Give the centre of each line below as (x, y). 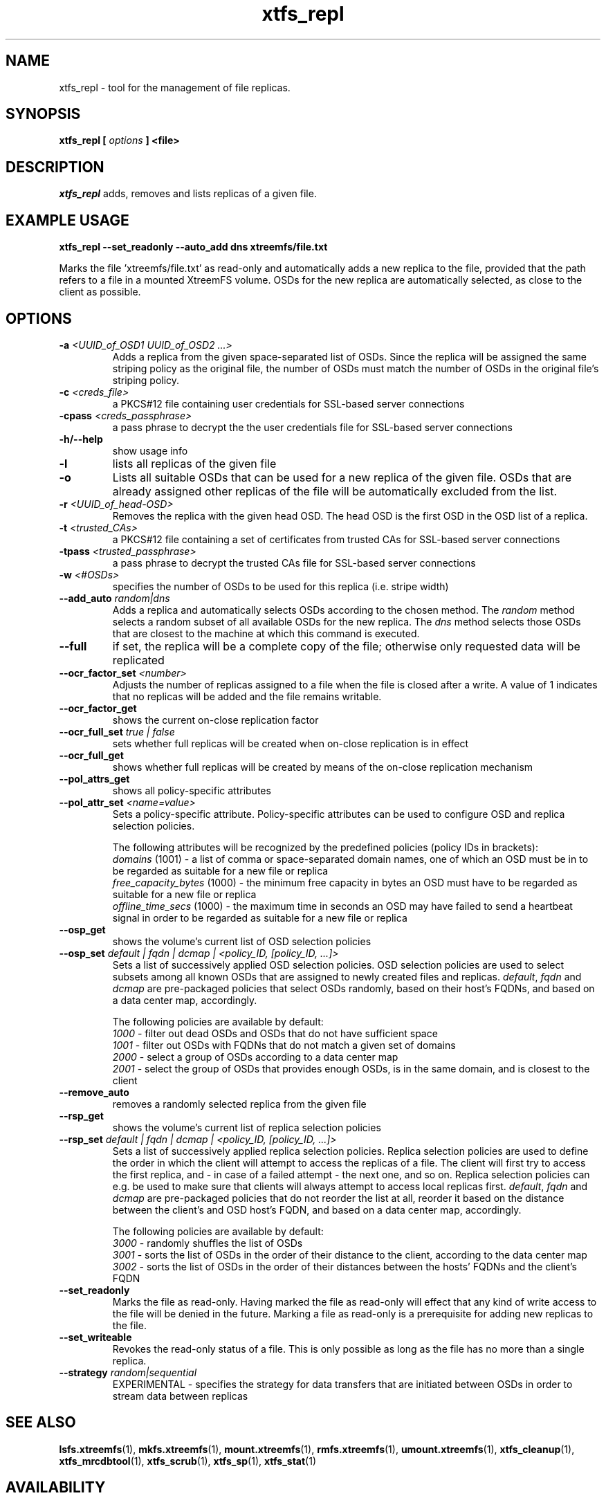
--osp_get (82, 929)
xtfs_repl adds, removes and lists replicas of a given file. (188, 194)
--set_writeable (95, 1337)
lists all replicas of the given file (194, 463)
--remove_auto (94, 1092)
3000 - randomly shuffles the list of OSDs (208, 1243)
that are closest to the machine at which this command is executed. (266, 633)
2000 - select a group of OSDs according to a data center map (255, 1057)
